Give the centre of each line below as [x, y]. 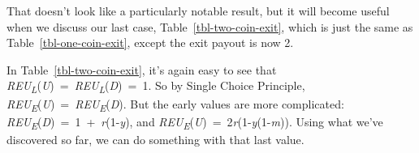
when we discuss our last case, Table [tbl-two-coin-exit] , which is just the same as [210, 26]
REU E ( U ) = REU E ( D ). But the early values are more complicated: [175, 104]
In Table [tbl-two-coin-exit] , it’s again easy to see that [142, 69]
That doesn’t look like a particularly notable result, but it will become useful [198, 11]
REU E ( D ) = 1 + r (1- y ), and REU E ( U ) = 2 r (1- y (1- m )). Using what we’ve [195, 122]
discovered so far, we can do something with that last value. [156, 139]
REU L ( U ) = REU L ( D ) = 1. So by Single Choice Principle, [156, 87]
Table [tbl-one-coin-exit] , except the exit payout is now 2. [150, 42]
